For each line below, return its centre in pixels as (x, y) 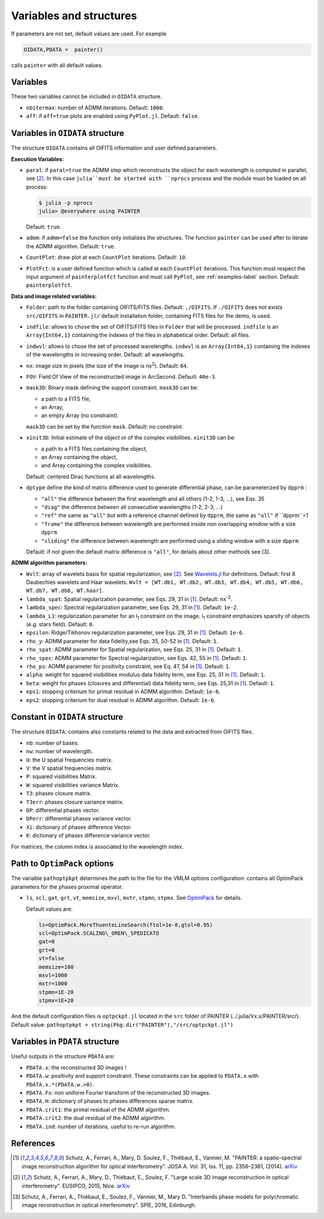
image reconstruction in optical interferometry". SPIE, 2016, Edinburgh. (109, 1205)
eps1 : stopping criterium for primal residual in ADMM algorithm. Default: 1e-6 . (123, 692)
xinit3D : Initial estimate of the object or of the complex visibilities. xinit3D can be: (131, 438)
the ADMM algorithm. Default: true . (71, 246)
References (33, 1144)
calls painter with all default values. (57, 65)
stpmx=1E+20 (56, 1001)
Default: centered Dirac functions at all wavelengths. (91, 476)
